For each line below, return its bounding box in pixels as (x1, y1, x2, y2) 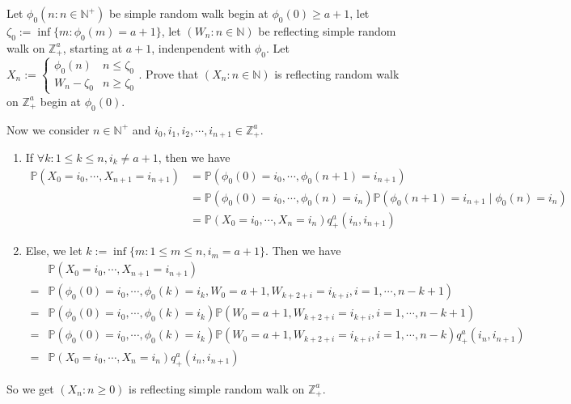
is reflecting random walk (274, 65, 400, 82)
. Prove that (138, 65, 199, 82)
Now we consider (6, 121, 90, 138)
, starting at (62, 39, 123, 56)
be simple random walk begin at (108, 5, 269, 21)
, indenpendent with (151, 39, 252, 56)
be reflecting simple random (258, 23, 396, 39)
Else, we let (25, 242, 82, 259)
